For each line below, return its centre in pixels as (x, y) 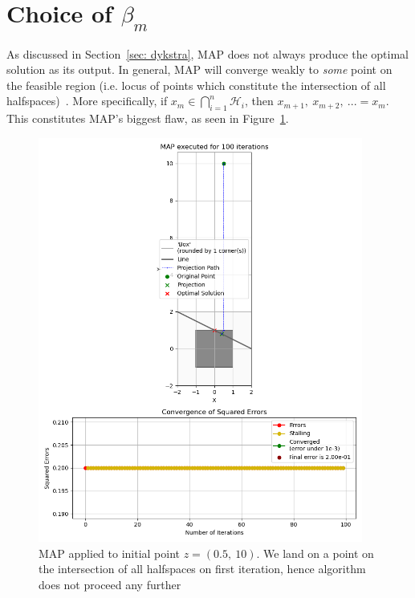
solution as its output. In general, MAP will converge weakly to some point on (199, 69)
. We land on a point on (315, 553)
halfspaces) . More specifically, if (87, 101)
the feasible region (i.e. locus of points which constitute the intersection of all (196, 85)
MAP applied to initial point (110, 553)
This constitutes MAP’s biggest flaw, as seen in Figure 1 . (148, 118)
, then (259, 101)
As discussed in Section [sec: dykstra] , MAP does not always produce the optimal (208, 53)
